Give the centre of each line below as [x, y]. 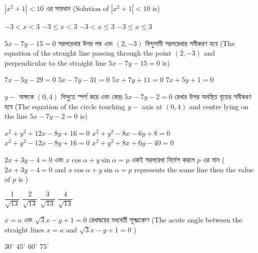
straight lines [24, 229]
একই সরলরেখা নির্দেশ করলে [163, 159]
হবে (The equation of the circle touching [65, 106]
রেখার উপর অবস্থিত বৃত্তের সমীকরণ [213, 96]
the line [16, 116]
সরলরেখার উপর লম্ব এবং [85, 43]
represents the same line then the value [194, 169]
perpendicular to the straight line [55, 62]
